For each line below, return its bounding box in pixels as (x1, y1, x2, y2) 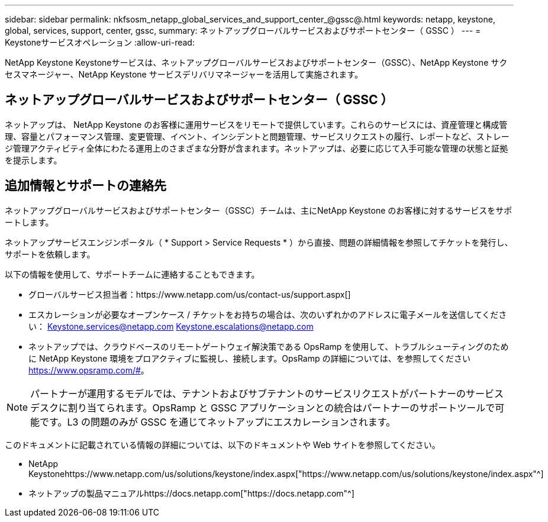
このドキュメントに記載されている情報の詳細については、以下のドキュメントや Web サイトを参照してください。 (5, 439, 440, 450)
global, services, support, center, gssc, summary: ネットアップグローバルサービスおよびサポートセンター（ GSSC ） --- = (5, 25, 481, 36)
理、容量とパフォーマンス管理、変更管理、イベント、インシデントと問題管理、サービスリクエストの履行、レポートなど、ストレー (5, 131, 510, 141)
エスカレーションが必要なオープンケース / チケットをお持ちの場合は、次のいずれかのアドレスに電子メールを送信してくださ (28, 309, 507, 320)
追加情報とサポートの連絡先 (5, 178, 166, 194)
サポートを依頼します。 (5, 249, 95, 259)
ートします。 (5, 217, 54, 227)
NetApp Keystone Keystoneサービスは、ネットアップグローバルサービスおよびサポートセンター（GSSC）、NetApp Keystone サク (5, 57, 508, 67)
